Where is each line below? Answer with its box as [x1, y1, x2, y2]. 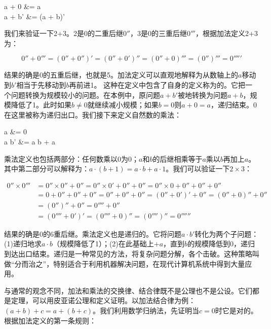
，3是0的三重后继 [130, 28, 187, 39]
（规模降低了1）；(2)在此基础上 [52, 238, 154, 249]
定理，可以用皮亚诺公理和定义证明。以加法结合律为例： [11, 295, 196, 306]
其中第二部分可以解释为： [4, 163, 89, 174]
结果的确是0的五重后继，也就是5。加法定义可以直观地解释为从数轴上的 [4, 69, 238, 80]
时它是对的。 [215, 305, 258, 315]
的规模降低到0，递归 [187, 238, 255, 249]
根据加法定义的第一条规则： [4, 315, 96, 325]
